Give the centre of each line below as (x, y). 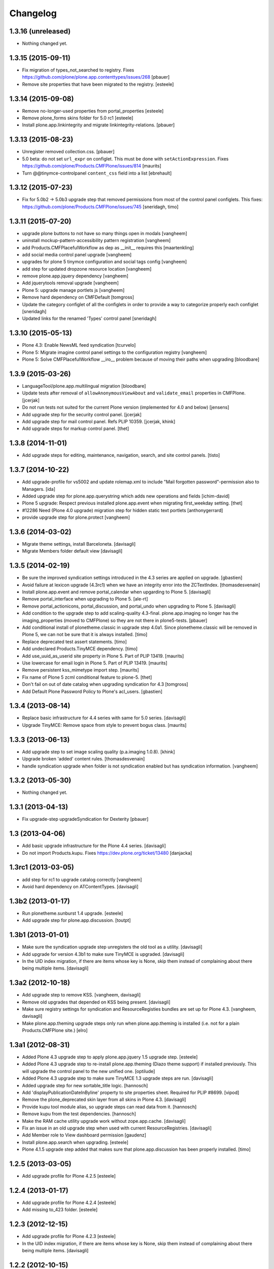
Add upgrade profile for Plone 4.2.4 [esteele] (69, 1203)
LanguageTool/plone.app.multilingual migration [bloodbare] (84, 386)
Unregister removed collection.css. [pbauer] (68, 152)
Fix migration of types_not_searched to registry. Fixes (78, 70)
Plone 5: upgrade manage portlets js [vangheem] (73, 290)
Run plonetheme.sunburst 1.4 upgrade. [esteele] (73, 913)
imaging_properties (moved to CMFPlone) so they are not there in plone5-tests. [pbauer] (115, 620)
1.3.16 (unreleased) (40, 31)
